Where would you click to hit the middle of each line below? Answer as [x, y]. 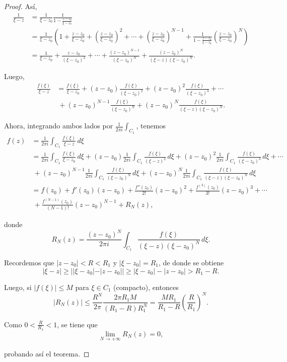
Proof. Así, [21, 6]
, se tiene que [77, 324]
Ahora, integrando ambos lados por [59, 126]
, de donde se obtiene [191, 262]
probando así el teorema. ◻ [47, 354]
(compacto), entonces [146, 287]
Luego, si [18, 287]
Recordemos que [29, 262]
